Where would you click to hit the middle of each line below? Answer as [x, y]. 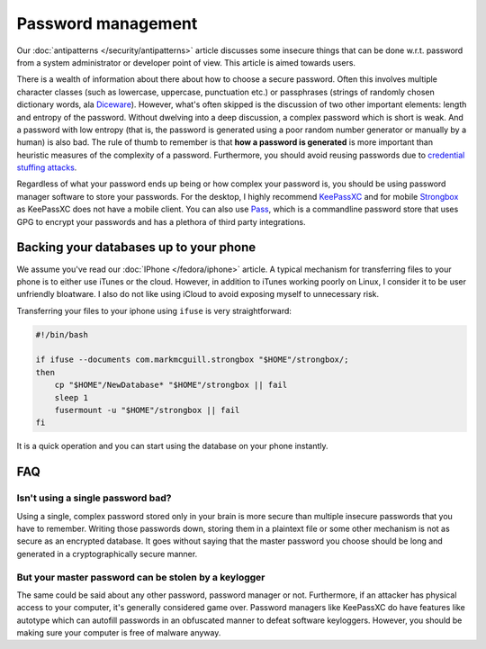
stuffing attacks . [47, 167]
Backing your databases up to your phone [136, 248]
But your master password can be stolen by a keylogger [141, 577]
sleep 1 [72, 397]
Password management [107, 23]
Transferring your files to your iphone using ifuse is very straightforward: [154, 311]
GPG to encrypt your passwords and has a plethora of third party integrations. [161, 221]
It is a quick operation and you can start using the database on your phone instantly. [172, 446]
